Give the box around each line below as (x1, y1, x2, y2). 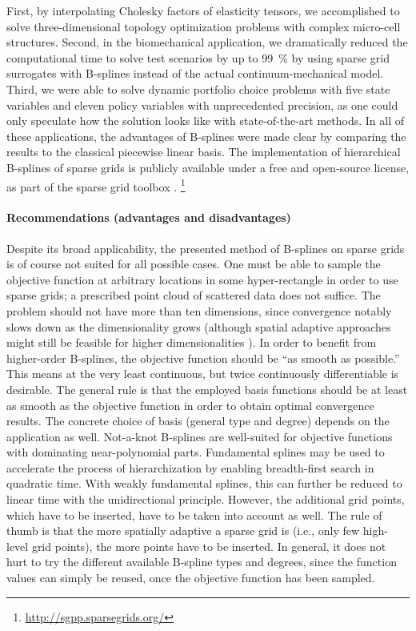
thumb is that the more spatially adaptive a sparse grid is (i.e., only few (6, 522, 360, 539)
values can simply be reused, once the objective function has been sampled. (6, 569, 375, 586)
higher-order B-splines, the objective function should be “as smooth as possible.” (6, 349, 400, 366)
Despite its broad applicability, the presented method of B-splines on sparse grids (6, 239, 405, 256)
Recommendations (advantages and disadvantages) (6, 209, 291, 226)
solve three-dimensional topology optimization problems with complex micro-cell (6, 18, 401, 34)
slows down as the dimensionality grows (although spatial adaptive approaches (6, 318, 391, 335)
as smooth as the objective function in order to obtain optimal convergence (6, 396, 374, 413)
